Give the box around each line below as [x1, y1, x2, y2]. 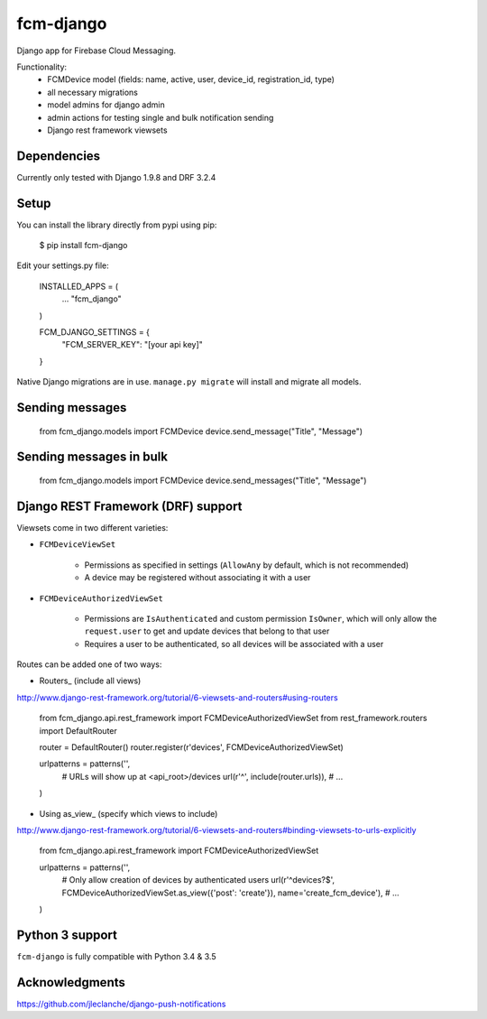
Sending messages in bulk [16, 449, 169, 465]
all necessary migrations [47, 87, 139, 97]
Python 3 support [16, 927, 117, 942]
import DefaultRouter [39, 725, 117, 736]
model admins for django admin [47, 99, 166, 110]
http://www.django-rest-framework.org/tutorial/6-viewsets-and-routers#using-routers [16, 691, 338, 703]
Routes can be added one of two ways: [16, 659, 162, 670]
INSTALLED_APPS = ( [39, 281, 119, 292]
